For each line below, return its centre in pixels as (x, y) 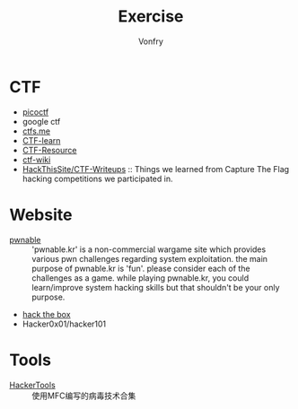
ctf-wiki (36, 160)
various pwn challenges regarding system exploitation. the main (149, 258)
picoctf (35, 112)
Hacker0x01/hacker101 (64, 324)
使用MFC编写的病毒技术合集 (84, 396)
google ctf (41, 121)
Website (41, 215)
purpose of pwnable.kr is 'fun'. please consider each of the (141, 268)
